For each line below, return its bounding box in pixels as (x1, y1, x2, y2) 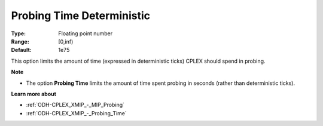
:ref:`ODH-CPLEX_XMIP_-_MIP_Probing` (26, 102, 125, 109)
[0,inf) (58, 38, 74, 45)
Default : (11, 47, 32, 54)
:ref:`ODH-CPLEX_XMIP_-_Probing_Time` (26, 109, 127, 116)
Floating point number (58, 30, 113, 37)
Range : (11, 38, 29, 45)
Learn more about (11, 90, 57, 97)
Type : (11, 30, 26, 37)
